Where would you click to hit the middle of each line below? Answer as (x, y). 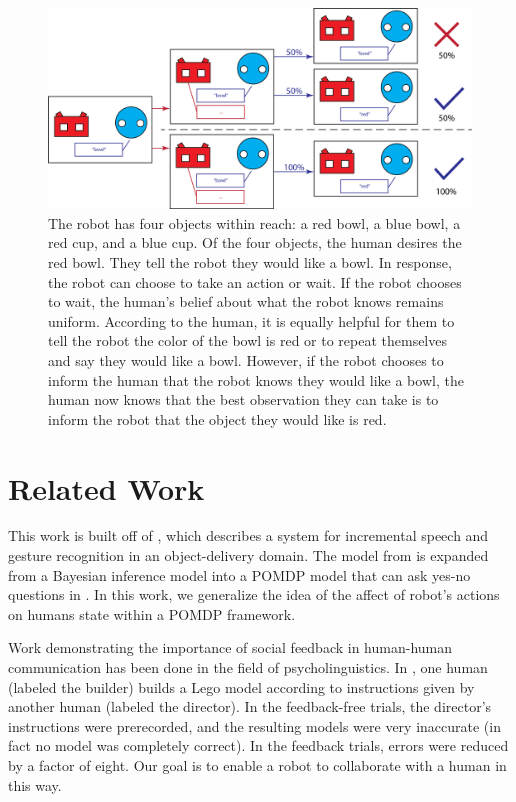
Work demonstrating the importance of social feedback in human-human (230, 647)
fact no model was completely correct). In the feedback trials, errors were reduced (258, 745)
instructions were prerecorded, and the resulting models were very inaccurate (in (254, 725)
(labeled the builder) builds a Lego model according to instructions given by (241, 686)
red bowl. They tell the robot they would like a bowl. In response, (250, 262)
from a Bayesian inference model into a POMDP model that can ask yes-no (239, 574)
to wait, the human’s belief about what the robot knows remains (246, 301)
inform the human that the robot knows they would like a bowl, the (256, 379)
